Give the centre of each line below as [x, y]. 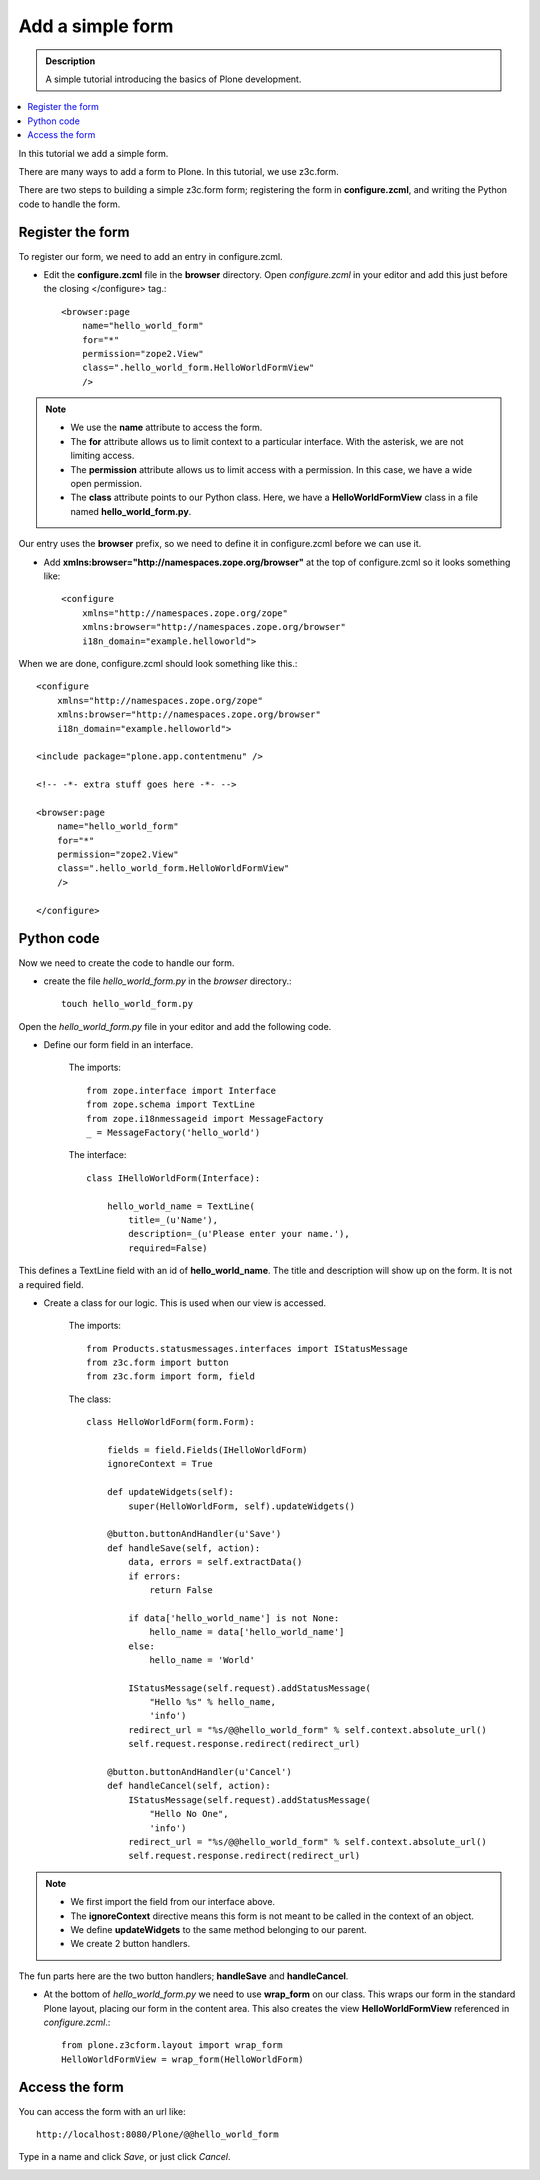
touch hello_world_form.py [127, 1004]
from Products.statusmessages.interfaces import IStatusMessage [247, 1348]
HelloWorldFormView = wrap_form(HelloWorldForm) [182, 2059]
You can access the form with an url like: [102, 2111]
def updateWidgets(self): [170, 1492]
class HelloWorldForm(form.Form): [170, 1422]
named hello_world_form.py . [131, 511]
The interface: [97, 1155]
